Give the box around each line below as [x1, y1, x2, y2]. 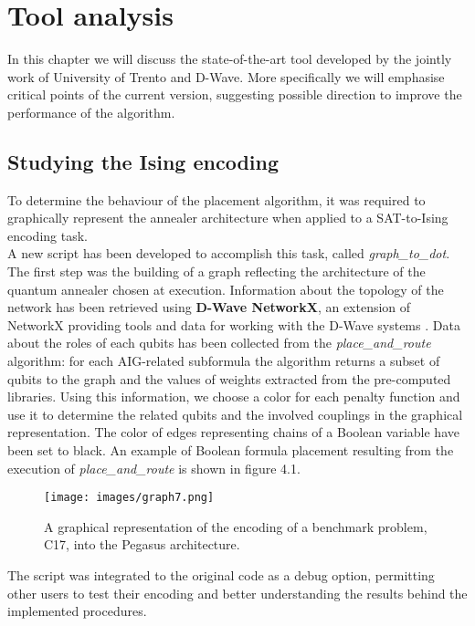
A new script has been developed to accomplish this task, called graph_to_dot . [7, 244, 450, 263]
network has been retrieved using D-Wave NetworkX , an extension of [7, 297, 411, 317]
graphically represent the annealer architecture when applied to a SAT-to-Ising [7, 208, 449, 227]
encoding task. [7, 225, 88, 245]
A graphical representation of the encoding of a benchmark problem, [44, 516, 427, 536]
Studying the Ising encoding [7, 147, 280, 175]
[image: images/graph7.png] [44, 491, 215, 505]
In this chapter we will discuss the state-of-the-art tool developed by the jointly [7, 49, 452, 68]
